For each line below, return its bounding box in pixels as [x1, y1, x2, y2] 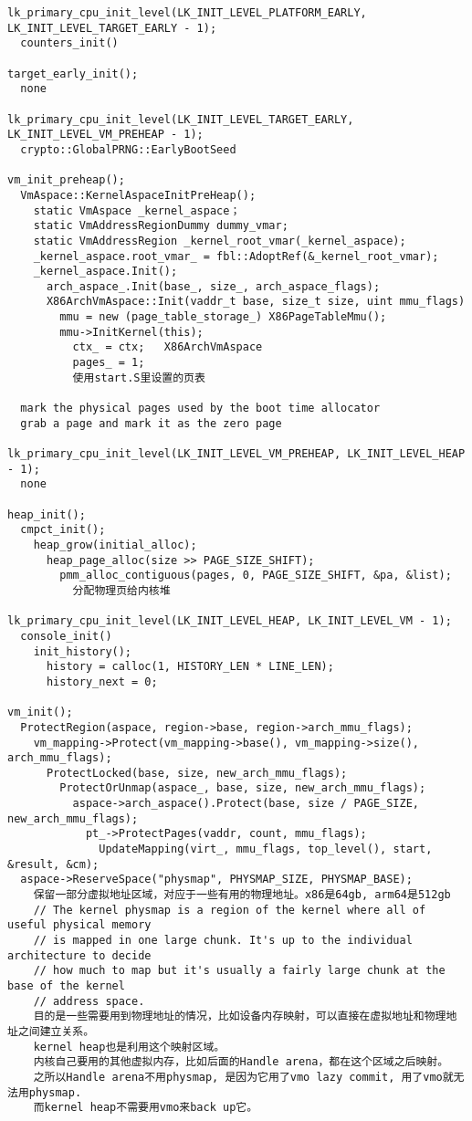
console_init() [20, 629, 112, 643]
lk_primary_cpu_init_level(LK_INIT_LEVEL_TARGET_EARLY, [7, 112, 354, 126]
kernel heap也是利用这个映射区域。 [33, 1040, 226, 1053]
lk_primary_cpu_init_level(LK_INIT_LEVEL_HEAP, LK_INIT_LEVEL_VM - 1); [7, 614, 452, 628]
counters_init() [20, 37, 119, 50]
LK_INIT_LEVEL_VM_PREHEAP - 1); [7, 128, 204, 141]
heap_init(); [7, 508, 86, 521]
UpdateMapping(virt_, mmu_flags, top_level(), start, [99, 843, 433, 856]
